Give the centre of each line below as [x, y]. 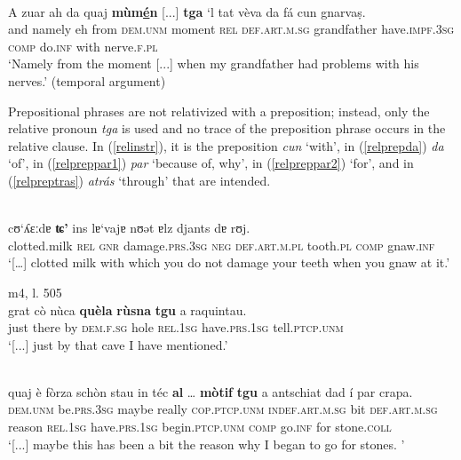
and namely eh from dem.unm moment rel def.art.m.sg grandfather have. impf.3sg [231, 29]
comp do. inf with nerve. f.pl [83, 46]
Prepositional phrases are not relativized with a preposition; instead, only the [219, 111]
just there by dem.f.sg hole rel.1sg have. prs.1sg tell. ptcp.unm [176, 327]
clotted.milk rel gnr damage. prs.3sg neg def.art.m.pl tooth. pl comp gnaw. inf [222, 245]
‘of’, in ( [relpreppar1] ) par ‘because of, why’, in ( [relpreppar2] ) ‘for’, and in [211, 163]
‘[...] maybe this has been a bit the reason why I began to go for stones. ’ [207, 444]
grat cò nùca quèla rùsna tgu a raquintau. [127, 309]
